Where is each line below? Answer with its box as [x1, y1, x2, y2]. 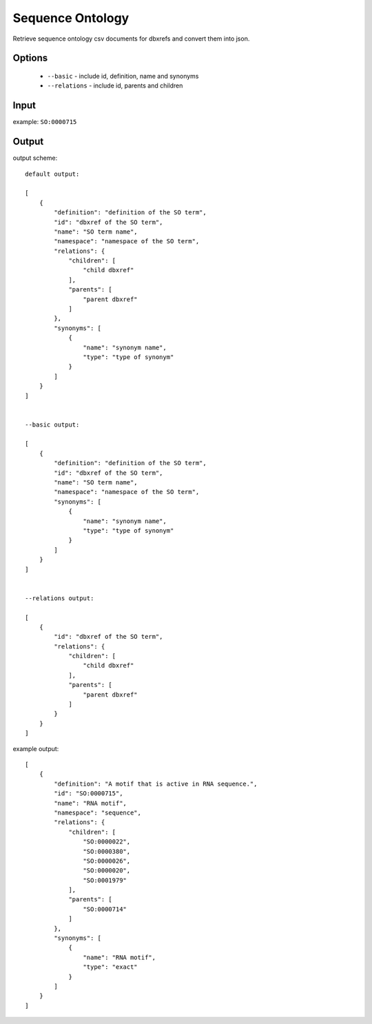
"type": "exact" [83, 963, 138, 971]
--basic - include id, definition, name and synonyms [47, 72, 199, 80]
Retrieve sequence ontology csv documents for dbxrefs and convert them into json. [12, 34, 250, 43]
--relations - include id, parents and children [47, 81, 183, 90]
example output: [12, 744, 59, 752]
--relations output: [25, 594, 94, 602]
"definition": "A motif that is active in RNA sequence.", [54, 779, 258, 788]
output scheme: [12, 154, 58, 162]
